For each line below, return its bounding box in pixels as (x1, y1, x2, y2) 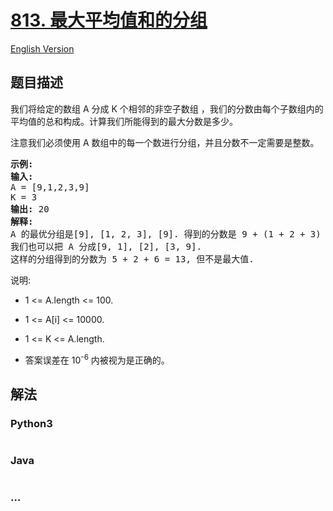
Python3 (10, 416, 53, 430)
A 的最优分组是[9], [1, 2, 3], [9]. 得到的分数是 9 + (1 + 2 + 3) (10, 228, 322, 240)
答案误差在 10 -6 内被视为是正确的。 (24, 352, 170, 366)
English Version (10, 42, 75, 55)
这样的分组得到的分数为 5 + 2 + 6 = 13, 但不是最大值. (10, 253, 255, 265)
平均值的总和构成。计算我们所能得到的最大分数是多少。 (10, 115, 238, 127)
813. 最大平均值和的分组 (10, 9, 208, 32)
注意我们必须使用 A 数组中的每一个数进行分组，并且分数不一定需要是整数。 (10, 136, 320, 148)
